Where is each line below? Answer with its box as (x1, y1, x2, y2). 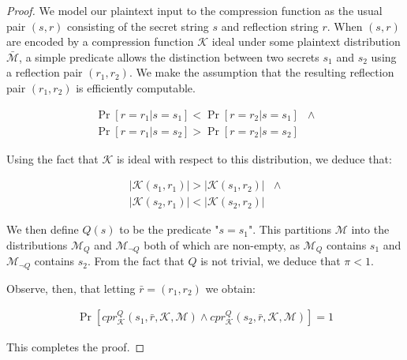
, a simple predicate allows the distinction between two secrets (19, 48, 319, 65)
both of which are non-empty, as (144, 236, 300, 253)
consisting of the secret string (67, 17, 209, 34)
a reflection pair (6, 64, 83, 81)
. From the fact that (88, 253, 185, 269)
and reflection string (221, 17, 319, 34)
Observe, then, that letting (6, 279, 136, 296)
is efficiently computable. (76, 79, 196, 96)
